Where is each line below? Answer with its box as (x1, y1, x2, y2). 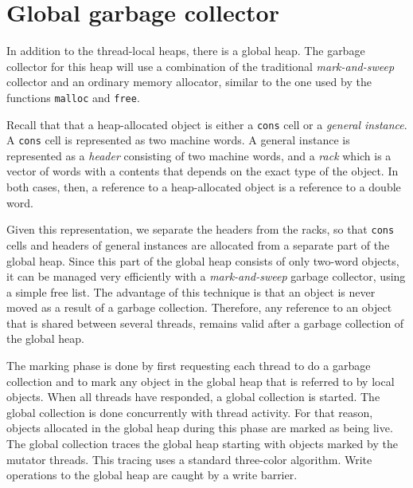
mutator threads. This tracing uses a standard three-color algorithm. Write (6, 451, 372, 467)
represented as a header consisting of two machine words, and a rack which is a (6, 147, 392, 163)
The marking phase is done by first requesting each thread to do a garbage (6, 357, 371, 374)
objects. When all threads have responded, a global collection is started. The (6, 388, 380, 405)
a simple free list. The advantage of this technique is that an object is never (6, 283, 376, 300)
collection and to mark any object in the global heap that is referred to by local (6, 372, 395, 389)
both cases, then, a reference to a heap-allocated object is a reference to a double (6, 179, 401, 195)
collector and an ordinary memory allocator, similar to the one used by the (6, 73, 372, 90)
